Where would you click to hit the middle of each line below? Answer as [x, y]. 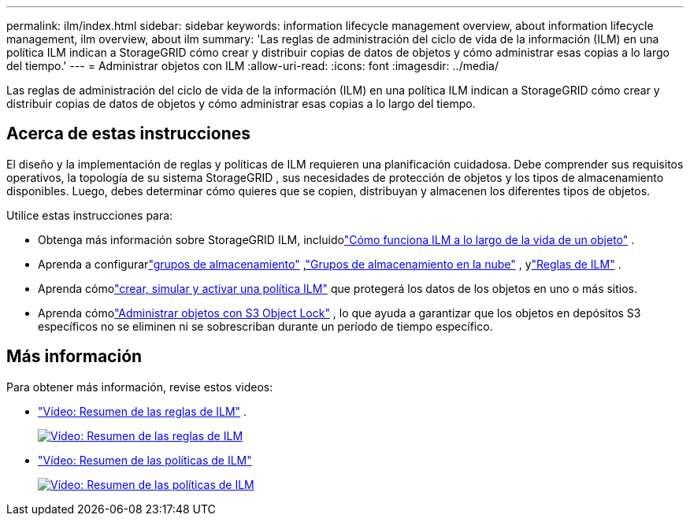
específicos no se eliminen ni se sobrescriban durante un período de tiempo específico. [265, 326]
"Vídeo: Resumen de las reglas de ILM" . [143, 411]
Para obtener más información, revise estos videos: [140, 387]
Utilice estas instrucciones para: [90, 215]
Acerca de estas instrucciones [129, 134]
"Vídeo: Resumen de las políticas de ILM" [145, 460]
